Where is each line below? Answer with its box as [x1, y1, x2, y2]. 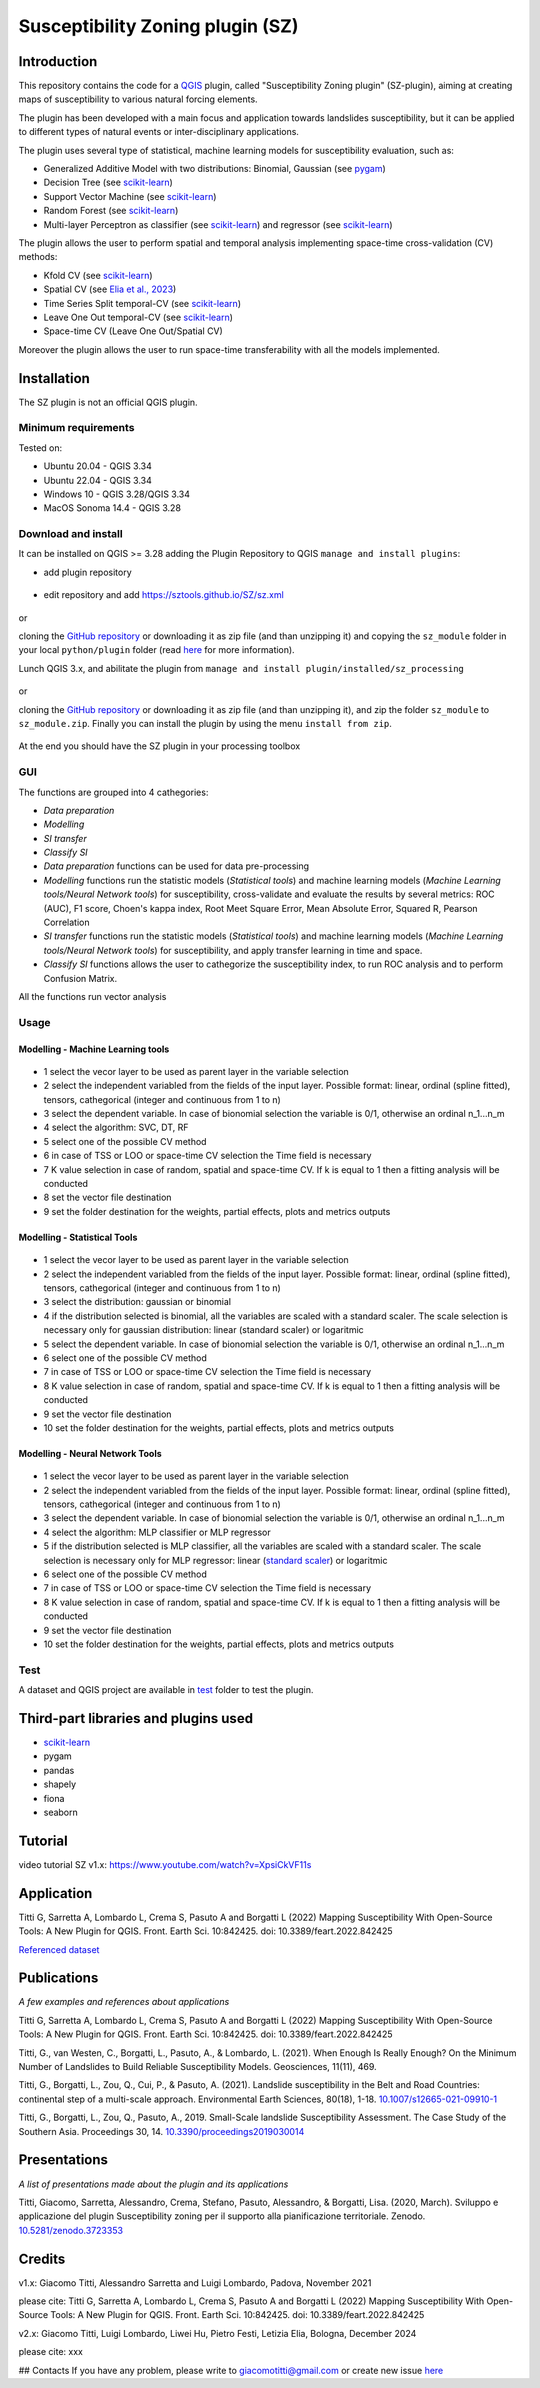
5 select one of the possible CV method [43, 1135, 207, 1147]
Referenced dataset [18, 1943, 100, 1955]
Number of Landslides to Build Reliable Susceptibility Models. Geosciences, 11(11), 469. [18, 2061, 377, 2073]
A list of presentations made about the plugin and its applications [18, 2178, 289, 2190]
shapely [43, 1778, 77, 1790]
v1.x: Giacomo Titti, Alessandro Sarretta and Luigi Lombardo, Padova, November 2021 [18, 2276, 372, 2289]
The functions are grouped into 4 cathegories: [18, 786, 209, 798]
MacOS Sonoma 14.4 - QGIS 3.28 [43, 502, 182, 514]
